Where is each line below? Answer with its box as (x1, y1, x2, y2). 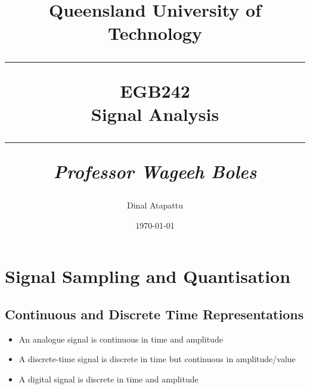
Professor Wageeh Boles (53, 158, 257, 183)
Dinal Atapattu (127, 199, 183, 211)
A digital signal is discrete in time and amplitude (18, 372, 199, 385)
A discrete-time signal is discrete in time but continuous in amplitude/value (18, 353, 296, 365)
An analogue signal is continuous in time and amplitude (18, 332, 223, 345)
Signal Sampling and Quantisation (5, 264, 291, 288)
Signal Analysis (91, 101, 219, 126)
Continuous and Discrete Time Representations (5, 304, 304, 323)
